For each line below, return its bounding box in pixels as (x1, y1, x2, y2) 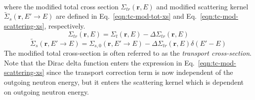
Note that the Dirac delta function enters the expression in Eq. (4, 57, 195, 67)
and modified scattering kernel (156, 1, 249, 11)
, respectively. (44, 20, 85, 31)
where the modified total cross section (4, 1, 119, 11)
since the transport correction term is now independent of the (46, 67, 233, 77)
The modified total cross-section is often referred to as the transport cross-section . (4, 48, 252, 58)
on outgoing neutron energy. (4, 86, 89, 97)
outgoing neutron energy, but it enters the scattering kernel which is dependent (4, 76, 244, 87)
